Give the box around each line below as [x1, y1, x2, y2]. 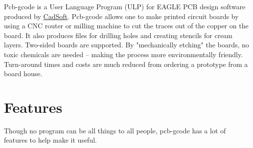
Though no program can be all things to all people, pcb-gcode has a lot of [4, 125, 226, 135]
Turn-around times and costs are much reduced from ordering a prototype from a [4, 59, 248, 69]
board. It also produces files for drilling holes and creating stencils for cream [4, 30, 233, 40]
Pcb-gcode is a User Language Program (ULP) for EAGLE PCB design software [4, 1, 246, 11]
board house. [4, 68, 43, 79]
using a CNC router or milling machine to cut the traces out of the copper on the [4, 21, 249, 31]
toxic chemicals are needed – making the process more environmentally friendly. [4, 49, 243, 59]
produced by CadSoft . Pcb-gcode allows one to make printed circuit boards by [4, 11, 239, 21]
